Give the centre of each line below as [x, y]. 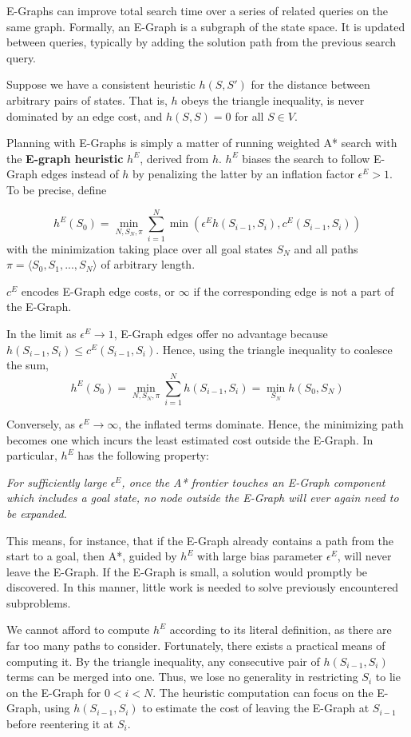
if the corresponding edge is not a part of [294, 291]
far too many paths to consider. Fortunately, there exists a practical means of [196, 645]
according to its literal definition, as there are [281, 629]
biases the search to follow [306, 158]
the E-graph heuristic [65, 158]
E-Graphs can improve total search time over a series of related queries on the [198, 10]
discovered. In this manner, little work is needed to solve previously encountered [202, 587]
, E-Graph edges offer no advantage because [221, 334]
